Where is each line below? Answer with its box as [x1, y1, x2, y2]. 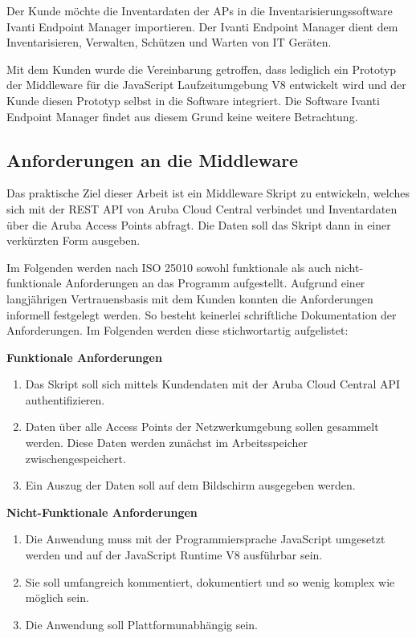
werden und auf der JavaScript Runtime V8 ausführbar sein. [25, 547, 323, 563]
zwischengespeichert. [25, 449, 126, 466]
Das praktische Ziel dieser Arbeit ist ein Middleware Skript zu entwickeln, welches [6, 185, 410, 201]
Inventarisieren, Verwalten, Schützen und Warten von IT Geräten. [6, 34, 332, 51]
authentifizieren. [25, 391, 105, 408]
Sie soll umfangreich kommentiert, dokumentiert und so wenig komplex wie [25, 573, 395, 590]
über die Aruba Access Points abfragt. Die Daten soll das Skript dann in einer [6, 216, 391, 233]
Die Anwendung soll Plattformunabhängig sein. [25, 616, 258, 632]
